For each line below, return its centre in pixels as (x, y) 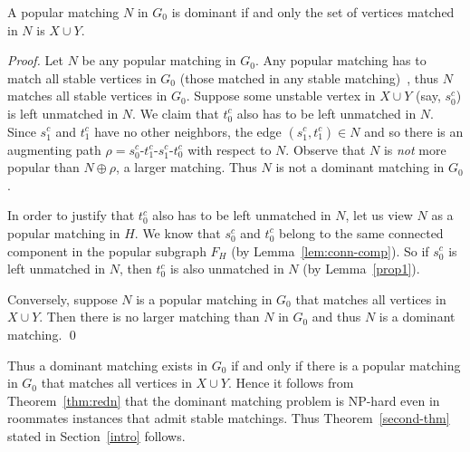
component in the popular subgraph (107, 250)
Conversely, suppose (62, 298)
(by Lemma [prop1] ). (361, 269)
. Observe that (326, 149)
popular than (43, 167)
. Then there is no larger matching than (149, 317)
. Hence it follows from (291, 383)
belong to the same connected (361, 232)
